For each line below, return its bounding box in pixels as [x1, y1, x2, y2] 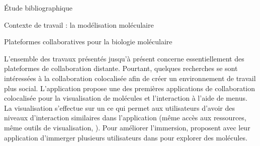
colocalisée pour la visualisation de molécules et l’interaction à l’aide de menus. [4, 93, 247, 103]
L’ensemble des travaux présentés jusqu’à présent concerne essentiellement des [4, 53, 244, 63]
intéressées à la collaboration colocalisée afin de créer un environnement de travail [4, 72, 256, 83]
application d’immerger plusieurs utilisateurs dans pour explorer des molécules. [4, 132, 247, 142]
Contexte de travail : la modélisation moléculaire [4, 19, 154, 30]
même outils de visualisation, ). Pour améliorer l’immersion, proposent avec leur [4, 122, 250, 132]
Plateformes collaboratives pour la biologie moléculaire [4, 36, 172, 47]
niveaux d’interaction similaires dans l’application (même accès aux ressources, [4, 112, 246, 123]
